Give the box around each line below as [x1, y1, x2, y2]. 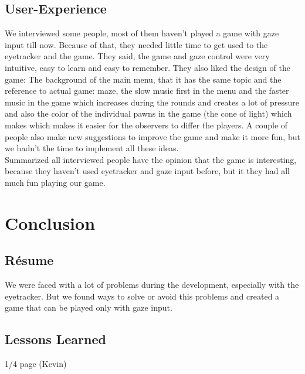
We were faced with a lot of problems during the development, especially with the [5, 278, 299, 291]
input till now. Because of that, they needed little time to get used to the [5, 38, 268, 50]
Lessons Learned [5, 330, 106, 348]
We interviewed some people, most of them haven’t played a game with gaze [5, 27, 279, 39]
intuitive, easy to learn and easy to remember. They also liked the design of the [5, 61, 290, 73]
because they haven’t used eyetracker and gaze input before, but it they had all [5, 165, 290, 177]
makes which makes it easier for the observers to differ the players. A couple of [5, 118, 288, 131]
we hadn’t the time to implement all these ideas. [5, 142, 179, 154]
